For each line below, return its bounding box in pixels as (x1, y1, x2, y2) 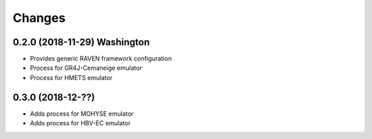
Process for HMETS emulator (30, 73, 113, 81)
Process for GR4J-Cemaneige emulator (30, 64, 143, 72)
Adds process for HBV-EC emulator (30, 119, 131, 127)
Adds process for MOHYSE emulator (30, 110, 134, 118)
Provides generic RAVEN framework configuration (30, 55, 172, 63)
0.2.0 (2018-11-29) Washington (12, 36, 150, 48)
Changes (12, 10, 65, 25)
